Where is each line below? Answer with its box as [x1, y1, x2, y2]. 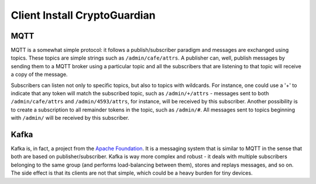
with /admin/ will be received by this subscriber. [11, 114, 130, 121]
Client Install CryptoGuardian [11, 9, 156, 22]
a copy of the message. [11, 71, 68, 78]
